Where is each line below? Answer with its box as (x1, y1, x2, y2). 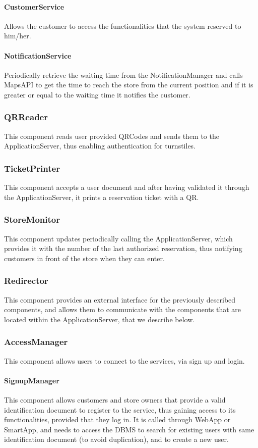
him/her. (4, 30, 31, 41)
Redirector (4, 274, 48, 287)
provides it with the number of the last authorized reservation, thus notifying (4, 243, 242, 254)
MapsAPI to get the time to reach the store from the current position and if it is (4, 79, 253, 90)
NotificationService (4, 50, 72, 61)
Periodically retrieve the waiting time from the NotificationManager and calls (4, 69, 243, 80)
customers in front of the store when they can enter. (4, 253, 165, 263)
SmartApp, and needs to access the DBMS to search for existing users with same (4, 424, 254, 434)
